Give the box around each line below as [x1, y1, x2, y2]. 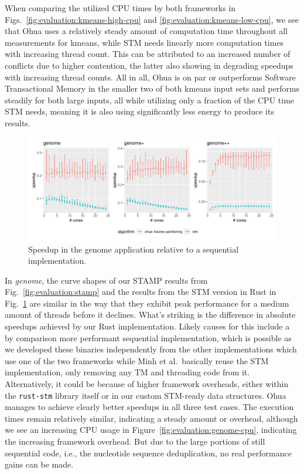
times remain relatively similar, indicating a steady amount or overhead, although [5, 412, 298, 424]
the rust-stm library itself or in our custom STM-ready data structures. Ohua [5, 389, 286, 401]
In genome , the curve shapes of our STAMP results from [5, 274, 208, 286]
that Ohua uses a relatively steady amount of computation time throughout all [5, 25, 288, 37]
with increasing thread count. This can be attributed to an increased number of [5, 48, 291, 60]
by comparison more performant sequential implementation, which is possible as [5, 331, 292, 344]
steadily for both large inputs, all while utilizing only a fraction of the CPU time [5, 93, 295, 106]
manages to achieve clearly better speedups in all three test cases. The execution [5, 401, 294, 413]
